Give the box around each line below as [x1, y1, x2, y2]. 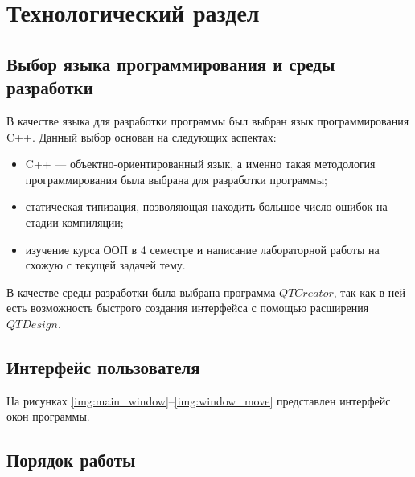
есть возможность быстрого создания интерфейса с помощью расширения [6, 299, 369, 316]
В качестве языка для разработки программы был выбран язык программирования [6, 112, 409, 129]
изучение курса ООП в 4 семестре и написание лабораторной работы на [25, 241, 380, 257]
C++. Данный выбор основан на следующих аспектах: [6, 128, 277, 145]
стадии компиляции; [25, 213, 124, 230]
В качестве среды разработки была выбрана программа [6, 283, 276, 300]
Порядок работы [6, 447, 136, 472]
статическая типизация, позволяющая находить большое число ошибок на [25, 198, 388, 215]
